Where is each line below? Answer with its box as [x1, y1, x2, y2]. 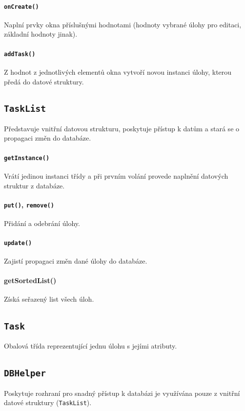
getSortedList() [4, 275, 57, 285]
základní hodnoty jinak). [4, 29, 78, 39]
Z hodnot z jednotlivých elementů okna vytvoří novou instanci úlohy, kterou [4, 66, 232, 77]
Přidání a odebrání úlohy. [4, 218, 80, 228]
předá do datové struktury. [4, 76, 84, 86]
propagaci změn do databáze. [4, 133, 91, 143]
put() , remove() [4, 199, 54, 209]
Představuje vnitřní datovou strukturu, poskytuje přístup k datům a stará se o [4, 123, 240, 133]
